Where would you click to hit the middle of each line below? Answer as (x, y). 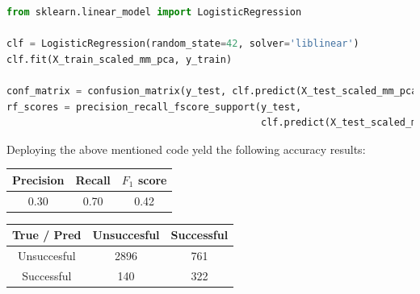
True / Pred (47, 235)
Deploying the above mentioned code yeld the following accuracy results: (186, 149)
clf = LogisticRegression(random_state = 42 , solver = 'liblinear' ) (183, 44)
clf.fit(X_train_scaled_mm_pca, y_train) (120, 59)
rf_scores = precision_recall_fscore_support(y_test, (154, 107)
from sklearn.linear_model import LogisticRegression (154, 12)
